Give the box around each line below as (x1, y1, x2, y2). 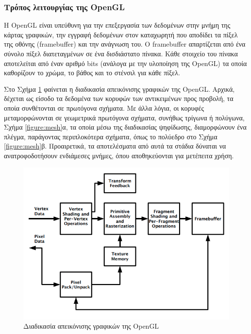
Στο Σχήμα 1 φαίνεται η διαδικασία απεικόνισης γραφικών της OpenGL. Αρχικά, (4, 83, 235, 94)
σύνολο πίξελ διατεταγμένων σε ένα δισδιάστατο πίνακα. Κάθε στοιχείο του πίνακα (4, 49, 238, 58)
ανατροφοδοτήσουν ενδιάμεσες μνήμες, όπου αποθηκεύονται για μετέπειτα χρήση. (4, 150, 234, 160)
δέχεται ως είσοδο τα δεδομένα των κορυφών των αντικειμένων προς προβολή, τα (4, 93, 234, 103)
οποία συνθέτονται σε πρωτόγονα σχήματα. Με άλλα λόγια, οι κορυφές (4, 102, 204, 113)
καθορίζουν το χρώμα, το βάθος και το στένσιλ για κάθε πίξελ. (4, 67, 180, 78)
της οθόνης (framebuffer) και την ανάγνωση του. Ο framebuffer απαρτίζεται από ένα (4, 39, 246, 49)
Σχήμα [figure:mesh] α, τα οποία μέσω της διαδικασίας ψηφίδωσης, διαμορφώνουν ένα (4, 122, 247, 132)
